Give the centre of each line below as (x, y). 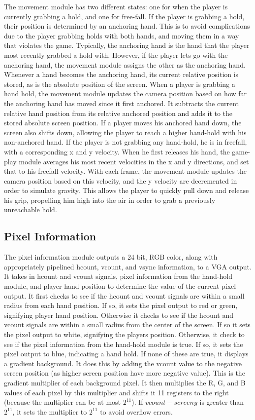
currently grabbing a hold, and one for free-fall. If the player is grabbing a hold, (124, 16)
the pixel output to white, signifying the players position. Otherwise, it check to (124, 334)
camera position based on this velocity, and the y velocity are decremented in (121, 180)
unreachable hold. (31, 210)
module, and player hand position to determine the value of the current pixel (120, 286)
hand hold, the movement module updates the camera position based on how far (126, 94)
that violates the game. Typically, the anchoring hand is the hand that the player (127, 45)
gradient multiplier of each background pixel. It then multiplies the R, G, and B (125, 382)
